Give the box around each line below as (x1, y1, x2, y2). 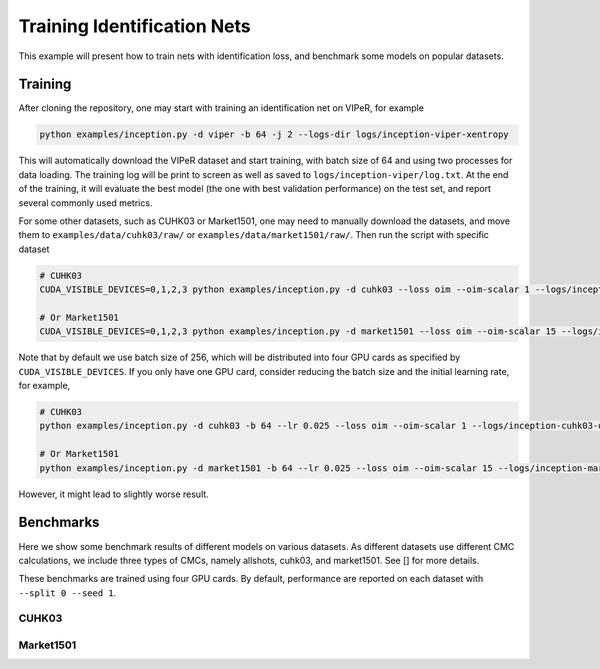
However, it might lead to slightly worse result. (18, 488, 209, 500)
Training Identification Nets (18, 15, 251, 37)
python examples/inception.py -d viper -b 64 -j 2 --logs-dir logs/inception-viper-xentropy (39, 129, 509, 140)
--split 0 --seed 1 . (18, 586, 117, 599)
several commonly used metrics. (18, 196, 153, 209)
